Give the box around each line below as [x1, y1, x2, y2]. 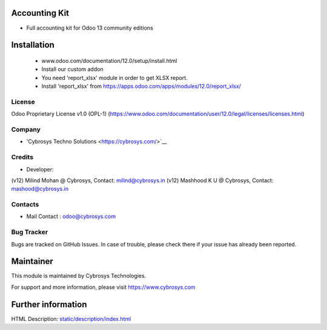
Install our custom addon [41, 65, 104, 73]
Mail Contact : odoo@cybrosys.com [26, 213, 116, 220]
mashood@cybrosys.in [11, 185, 69, 193]
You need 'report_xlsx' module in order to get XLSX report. [41, 74, 188, 81]
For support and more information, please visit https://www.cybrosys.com [11, 283, 196, 291]
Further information [11, 299, 87, 309]
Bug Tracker [11, 228, 48, 236]
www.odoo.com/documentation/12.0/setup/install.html [41, 57, 177, 64]
